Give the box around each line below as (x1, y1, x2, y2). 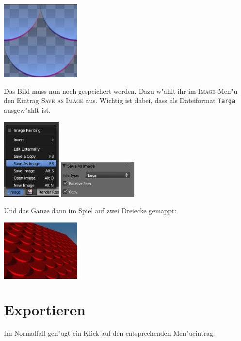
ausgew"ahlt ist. (4, 105, 51, 115)
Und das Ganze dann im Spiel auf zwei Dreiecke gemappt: (4, 205, 177, 216)
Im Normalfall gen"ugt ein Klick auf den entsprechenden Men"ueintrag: (4, 327, 215, 338)
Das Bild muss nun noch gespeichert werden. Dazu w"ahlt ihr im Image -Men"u (4, 85, 238, 96)
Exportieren (4, 299, 86, 319)
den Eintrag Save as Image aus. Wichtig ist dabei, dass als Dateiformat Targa (4, 95, 236, 105)
